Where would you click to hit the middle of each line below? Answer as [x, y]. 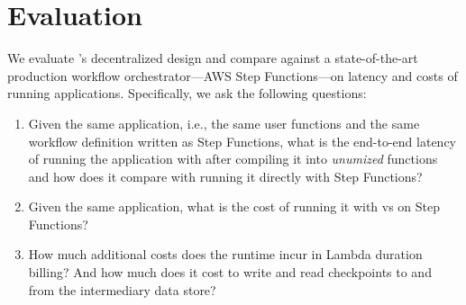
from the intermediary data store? [122, 289]
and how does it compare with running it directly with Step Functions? [225, 176]
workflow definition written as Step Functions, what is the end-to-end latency [242, 141]
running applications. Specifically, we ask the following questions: [187, 93]
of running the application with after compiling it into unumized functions [233, 159]
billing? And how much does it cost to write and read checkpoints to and [230, 272]
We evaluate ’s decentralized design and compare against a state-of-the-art [213, 58]
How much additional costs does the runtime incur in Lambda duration [225, 254]
